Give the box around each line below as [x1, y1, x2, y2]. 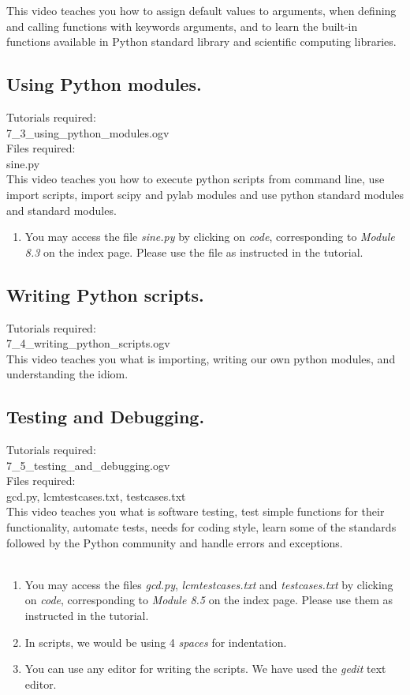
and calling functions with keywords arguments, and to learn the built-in [6, 17, 358, 34]
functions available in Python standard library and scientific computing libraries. [6, 33, 397, 50]
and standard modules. [6, 201, 117, 218]
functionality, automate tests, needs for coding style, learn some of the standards [6, 519, 397, 535]
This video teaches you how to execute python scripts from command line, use [6, 171, 385, 187]
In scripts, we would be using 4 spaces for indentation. [24, 633, 287, 650]
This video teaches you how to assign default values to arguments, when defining [6, 2, 397, 18]
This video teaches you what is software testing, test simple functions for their [6, 503, 385, 520]
